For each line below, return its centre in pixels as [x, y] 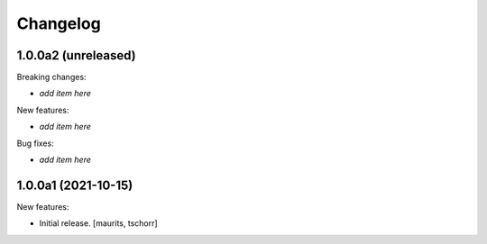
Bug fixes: [35, 143]
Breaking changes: [51, 77]
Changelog [59, 23]
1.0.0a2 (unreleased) [76, 55]
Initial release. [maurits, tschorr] [98, 223]
